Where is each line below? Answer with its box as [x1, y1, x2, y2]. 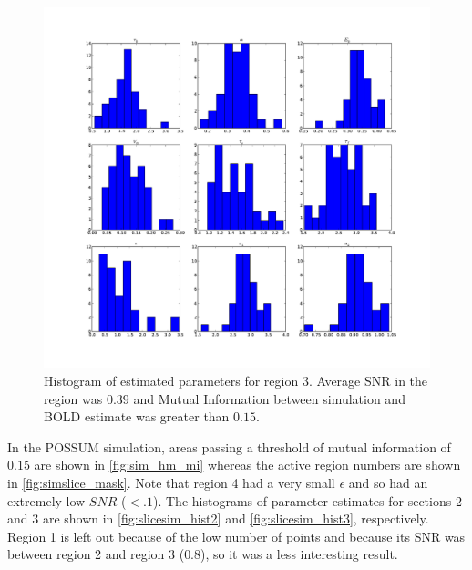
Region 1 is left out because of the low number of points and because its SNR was [7, 526, 466, 545]
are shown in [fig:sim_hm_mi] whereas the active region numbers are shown [34, 455, 461, 474]
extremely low [7, 491, 86, 510]
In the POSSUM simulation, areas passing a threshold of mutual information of [7, 437, 451, 456]
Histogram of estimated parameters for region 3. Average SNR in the [44, 371, 428, 390]
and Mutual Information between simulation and [133, 389, 405, 408]
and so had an [348, 472, 428, 492]
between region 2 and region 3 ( [7, 544, 185, 564]
